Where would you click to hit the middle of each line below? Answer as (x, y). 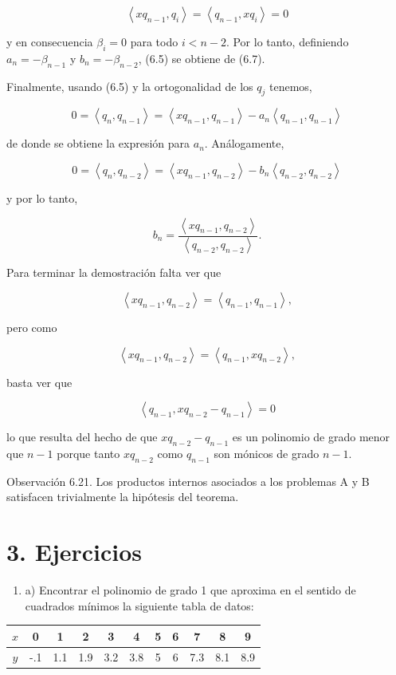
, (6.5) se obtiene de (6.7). (202, 58)
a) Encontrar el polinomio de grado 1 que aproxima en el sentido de (190, 590)
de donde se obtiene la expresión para (98, 143)
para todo (154, 41)
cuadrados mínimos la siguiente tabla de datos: (139, 605)
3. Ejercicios (74, 552)
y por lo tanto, (42, 197)
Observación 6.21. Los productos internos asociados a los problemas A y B (188, 481)
